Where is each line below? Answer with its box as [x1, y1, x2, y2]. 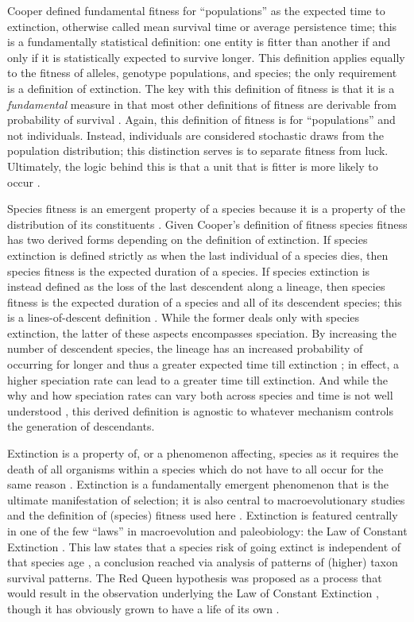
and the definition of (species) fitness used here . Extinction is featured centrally [7, 507, 398, 523]
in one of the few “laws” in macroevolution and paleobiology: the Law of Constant [7, 523, 408, 539]
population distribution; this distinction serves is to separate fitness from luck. [7, 142, 389, 159]
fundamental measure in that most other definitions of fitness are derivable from [7, 95, 397, 112]
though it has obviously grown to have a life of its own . [7, 600, 280, 616]
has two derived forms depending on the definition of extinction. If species [7, 231, 368, 248]
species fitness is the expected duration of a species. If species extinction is [7, 262, 370, 279]
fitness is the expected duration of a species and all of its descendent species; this [7, 293, 402, 310]
